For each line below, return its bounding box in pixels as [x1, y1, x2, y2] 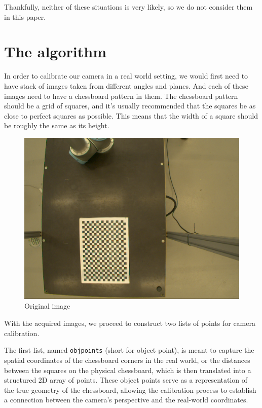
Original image [24, 301, 70, 311]
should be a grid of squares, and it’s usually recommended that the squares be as [4, 100, 256, 111]
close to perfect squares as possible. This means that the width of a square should [4, 110, 258, 121]
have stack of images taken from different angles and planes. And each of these [4, 80, 248, 91]
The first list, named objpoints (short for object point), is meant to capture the [4, 345, 254, 355]
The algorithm [4, 41, 106, 62]
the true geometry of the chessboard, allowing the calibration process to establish [4, 384, 256, 395]
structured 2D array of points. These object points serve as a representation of [4, 375, 248, 385]
